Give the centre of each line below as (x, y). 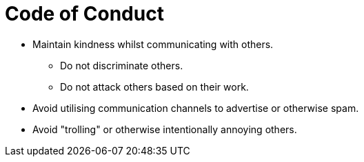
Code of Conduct (84, 14)
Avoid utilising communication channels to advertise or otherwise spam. (196, 108)
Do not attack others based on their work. (154, 86)
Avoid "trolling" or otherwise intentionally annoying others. (165, 129)
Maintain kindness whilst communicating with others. (153, 44)
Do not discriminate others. (122, 65)
